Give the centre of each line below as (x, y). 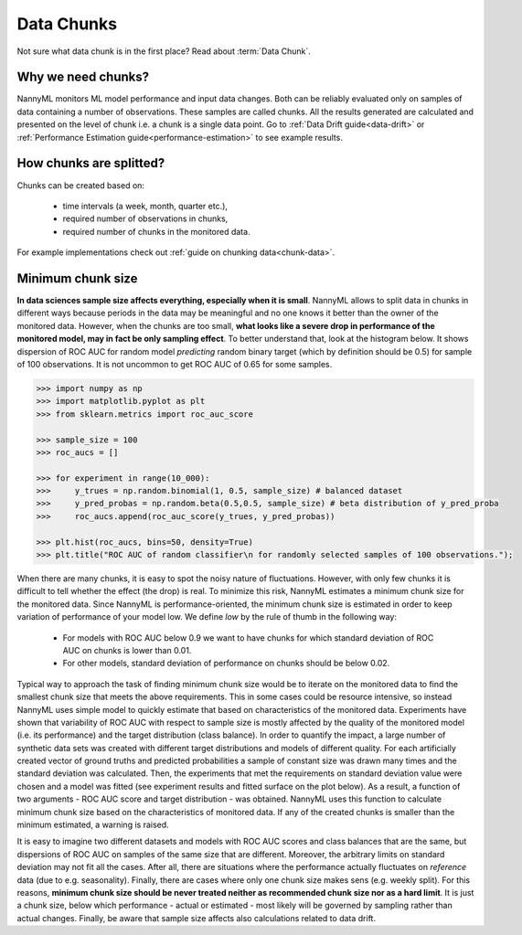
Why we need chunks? (83, 77)
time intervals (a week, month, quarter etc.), (145, 206)
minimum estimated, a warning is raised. (93, 825)
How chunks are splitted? (91, 163)
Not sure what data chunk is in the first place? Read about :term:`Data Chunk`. (164, 51)
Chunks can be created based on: (81, 185)
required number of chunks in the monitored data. (156, 231)
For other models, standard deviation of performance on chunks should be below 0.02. (226, 664)
